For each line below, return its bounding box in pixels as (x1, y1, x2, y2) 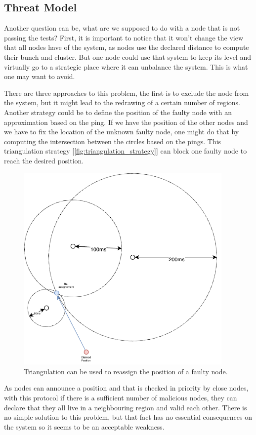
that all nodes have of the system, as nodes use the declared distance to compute (4, 42, 249, 52)
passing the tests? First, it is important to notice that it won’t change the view (4, 32, 244, 42)
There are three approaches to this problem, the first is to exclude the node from (4, 87, 249, 98)
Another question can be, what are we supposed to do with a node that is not (4, 23, 240, 33)
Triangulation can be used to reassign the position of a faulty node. (24, 366, 228, 376)
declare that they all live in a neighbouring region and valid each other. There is (4, 402, 247, 412)
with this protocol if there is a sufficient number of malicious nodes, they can (4, 392, 237, 402)
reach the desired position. (4, 155, 84, 165)
